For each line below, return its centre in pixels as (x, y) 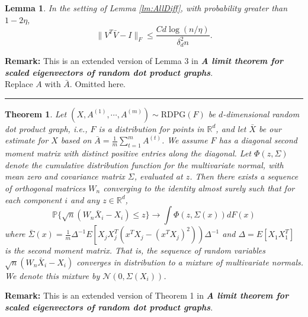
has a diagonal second (258, 140)
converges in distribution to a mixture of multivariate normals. (190, 262)
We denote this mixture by (52, 275)
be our (270, 128)
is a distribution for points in (151, 128)
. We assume (185, 140)
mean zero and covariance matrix (65, 176)
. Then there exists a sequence (244, 176)
